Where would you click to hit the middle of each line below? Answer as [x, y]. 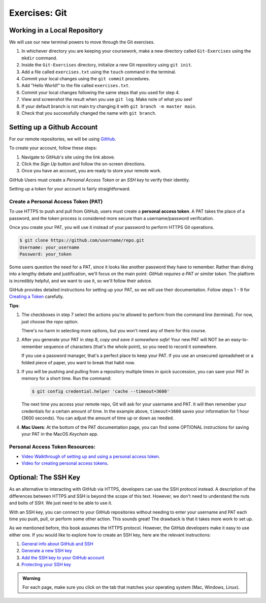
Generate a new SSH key [47, 551]
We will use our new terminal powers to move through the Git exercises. [82, 42]
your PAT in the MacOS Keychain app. [60, 434]
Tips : [14, 306]
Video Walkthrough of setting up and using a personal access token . [91, 457]
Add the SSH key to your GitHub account [63, 557]
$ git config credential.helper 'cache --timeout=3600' [101, 392]
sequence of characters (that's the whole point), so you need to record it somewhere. [131, 347]
